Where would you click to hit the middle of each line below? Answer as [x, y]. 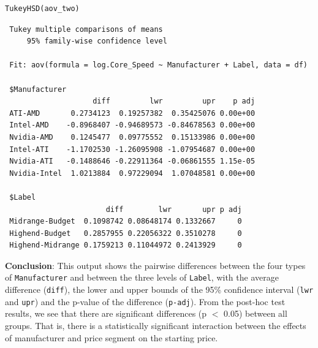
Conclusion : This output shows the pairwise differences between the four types [155, 265]
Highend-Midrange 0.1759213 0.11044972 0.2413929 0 [126, 245]
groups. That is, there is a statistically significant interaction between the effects [156, 326]
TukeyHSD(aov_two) [42, 9]
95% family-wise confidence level [97, 41]
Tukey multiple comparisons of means [86, 29]
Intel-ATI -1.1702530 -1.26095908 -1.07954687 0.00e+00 [132, 149]
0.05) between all [256, 313]
